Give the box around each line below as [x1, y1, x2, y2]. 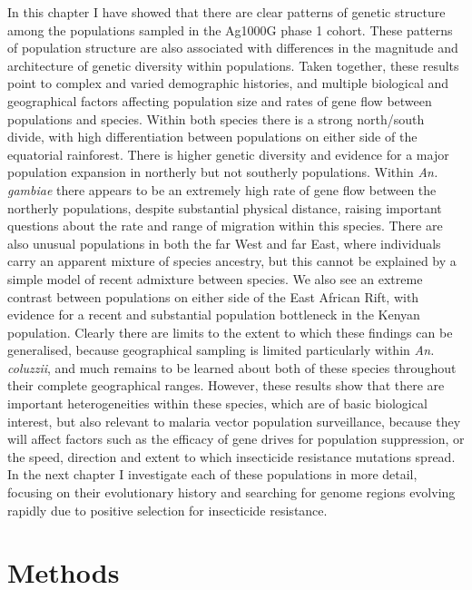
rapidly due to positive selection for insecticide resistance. [7, 500, 328, 519]
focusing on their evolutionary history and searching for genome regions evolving [7, 483, 456, 502]
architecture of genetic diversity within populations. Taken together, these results [7, 55, 459, 74]
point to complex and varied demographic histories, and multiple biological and [7, 74, 449, 93]
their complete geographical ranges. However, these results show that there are [7, 376, 445, 395]
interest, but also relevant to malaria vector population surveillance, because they [7, 411, 461, 430]
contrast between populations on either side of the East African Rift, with [7, 287, 419, 306]
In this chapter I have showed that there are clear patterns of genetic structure [7, 3, 446, 21]
